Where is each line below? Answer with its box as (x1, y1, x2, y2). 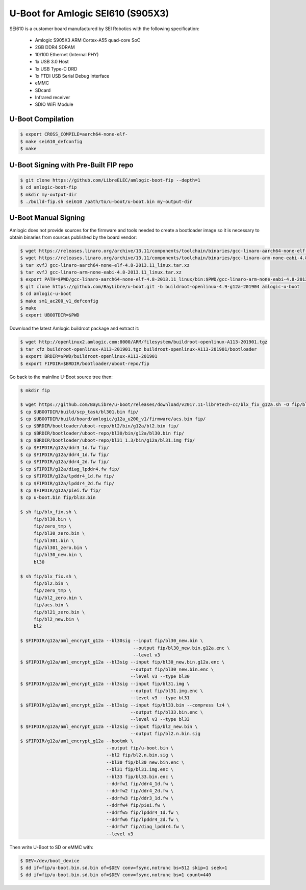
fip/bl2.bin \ (33, 581, 69, 586)
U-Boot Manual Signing (9, 214, 85, 222)
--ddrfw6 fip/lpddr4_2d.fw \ (106, 816, 179, 823)
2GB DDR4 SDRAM (35, 44, 75, 51)
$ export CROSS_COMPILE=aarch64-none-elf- (20, 131, 128, 138)
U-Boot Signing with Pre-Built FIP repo (9, 161, 134, 169)
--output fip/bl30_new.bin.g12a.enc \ (133, 645, 231, 651)
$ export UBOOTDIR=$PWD (20, 312, 80, 318)
